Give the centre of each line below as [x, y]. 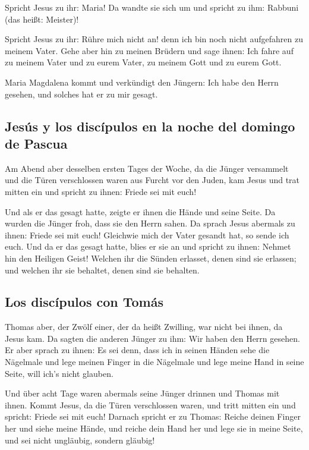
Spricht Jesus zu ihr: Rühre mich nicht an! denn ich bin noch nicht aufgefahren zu [154, 39]
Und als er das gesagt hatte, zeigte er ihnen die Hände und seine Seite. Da [140, 211]
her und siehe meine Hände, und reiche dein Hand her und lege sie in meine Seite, [154, 428]
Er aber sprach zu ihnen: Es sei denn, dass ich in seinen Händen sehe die [137, 350]
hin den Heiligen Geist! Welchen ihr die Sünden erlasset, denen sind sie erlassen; [151, 258]
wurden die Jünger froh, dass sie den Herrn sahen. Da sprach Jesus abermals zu [150, 223]
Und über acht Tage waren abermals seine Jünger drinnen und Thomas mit [142, 393]
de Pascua [36, 143]
